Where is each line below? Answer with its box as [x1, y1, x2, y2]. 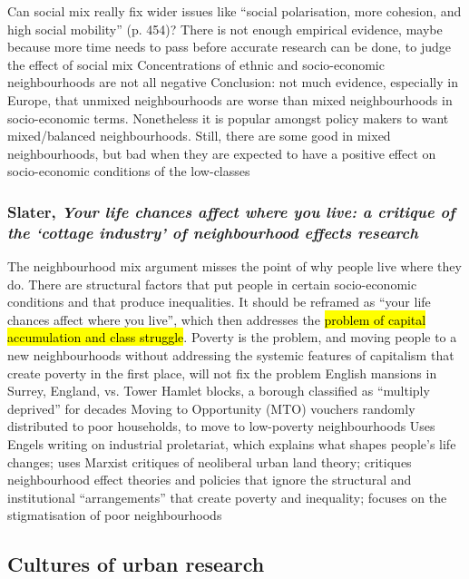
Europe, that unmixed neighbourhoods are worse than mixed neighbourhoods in [7, 90, 453, 109]
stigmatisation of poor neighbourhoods [7, 505, 222, 525]
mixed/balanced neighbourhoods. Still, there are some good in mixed [7, 126, 391, 145]
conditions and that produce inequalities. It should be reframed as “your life [7, 292, 431, 311]
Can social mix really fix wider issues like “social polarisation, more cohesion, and [7, 2, 462, 20]
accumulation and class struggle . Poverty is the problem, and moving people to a [7, 328, 457, 347]
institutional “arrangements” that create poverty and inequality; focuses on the [7, 487, 447, 506]
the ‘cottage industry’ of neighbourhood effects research [7, 221, 418, 243]
